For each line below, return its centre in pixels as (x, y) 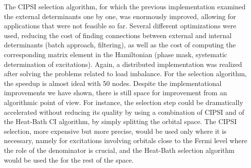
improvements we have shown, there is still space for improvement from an (115, 93)
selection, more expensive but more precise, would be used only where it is (115, 131)
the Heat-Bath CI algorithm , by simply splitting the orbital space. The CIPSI (120, 121)
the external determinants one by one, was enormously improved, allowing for (120, 16)
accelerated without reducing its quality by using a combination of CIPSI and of (124, 112)
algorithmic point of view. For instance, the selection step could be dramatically (124, 102)
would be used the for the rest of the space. (69, 159)
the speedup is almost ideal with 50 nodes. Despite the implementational (113, 83)
